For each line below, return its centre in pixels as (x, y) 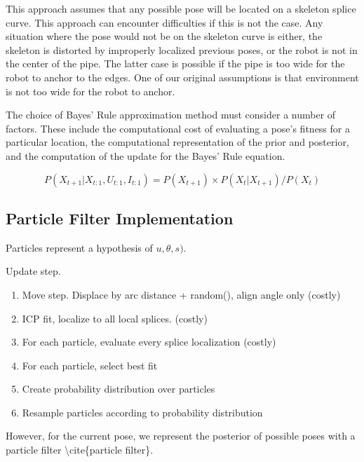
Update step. (33, 271)
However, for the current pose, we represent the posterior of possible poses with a (181, 436)
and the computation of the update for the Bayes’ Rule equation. (146, 155)
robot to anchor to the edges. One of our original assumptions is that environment (182, 77)
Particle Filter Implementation (120, 218)
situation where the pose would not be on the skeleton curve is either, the (164, 36)
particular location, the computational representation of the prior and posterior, (177, 142)
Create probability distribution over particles (119, 389)
